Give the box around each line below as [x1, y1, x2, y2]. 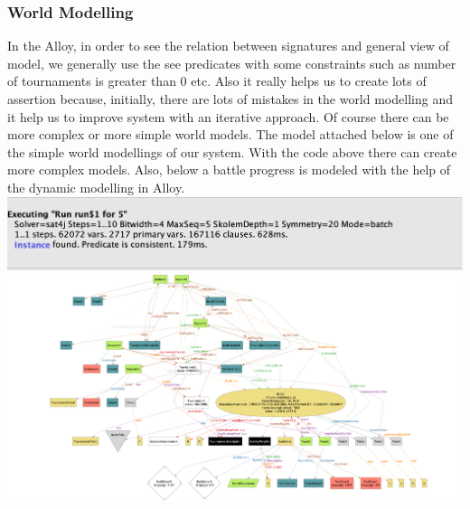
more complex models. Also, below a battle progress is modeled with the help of [7, 160, 451, 179]
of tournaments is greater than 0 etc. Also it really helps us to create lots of [7, 71, 427, 90]
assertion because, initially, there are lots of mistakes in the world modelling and [7, 90, 453, 108]
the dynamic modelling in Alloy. [7, 177, 185, 196]
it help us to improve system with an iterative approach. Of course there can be [7, 107, 449, 126]
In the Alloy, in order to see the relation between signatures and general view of [7, 36, 449, 55]
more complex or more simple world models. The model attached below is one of [7, 125, 454, 144]
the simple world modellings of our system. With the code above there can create [7, 142, 457, 161]
